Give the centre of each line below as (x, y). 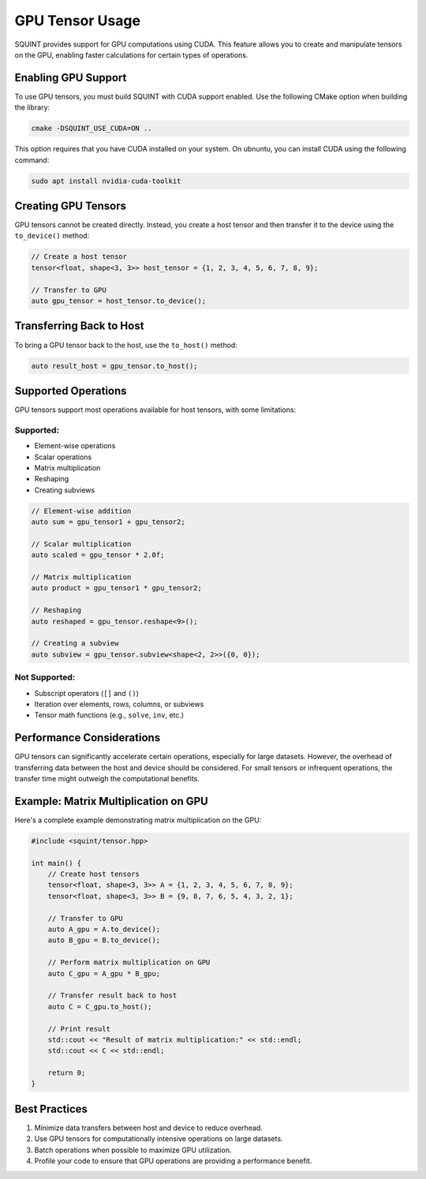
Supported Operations (71, 391)
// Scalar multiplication (81, 544)
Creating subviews (65, 490)
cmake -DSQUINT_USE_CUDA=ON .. (92, 129)
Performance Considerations (88, 738)
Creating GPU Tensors (70, 206)
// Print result (79, 1029)
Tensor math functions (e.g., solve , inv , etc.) (109, 715)
